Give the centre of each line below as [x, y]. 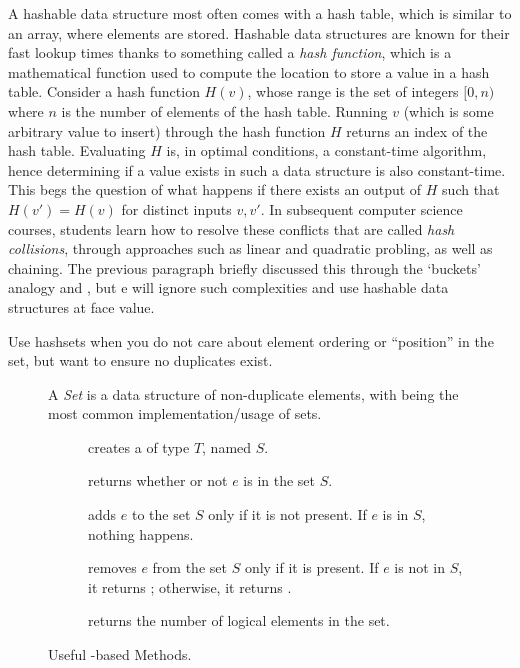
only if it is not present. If [287, 514]
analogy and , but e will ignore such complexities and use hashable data [228, 287]
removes [112, 567]
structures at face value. [81, 306]
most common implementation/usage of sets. [185, 413]
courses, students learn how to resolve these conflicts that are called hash [231, 228]
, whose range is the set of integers [353, 91]
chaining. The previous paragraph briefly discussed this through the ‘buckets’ [244, 267]
